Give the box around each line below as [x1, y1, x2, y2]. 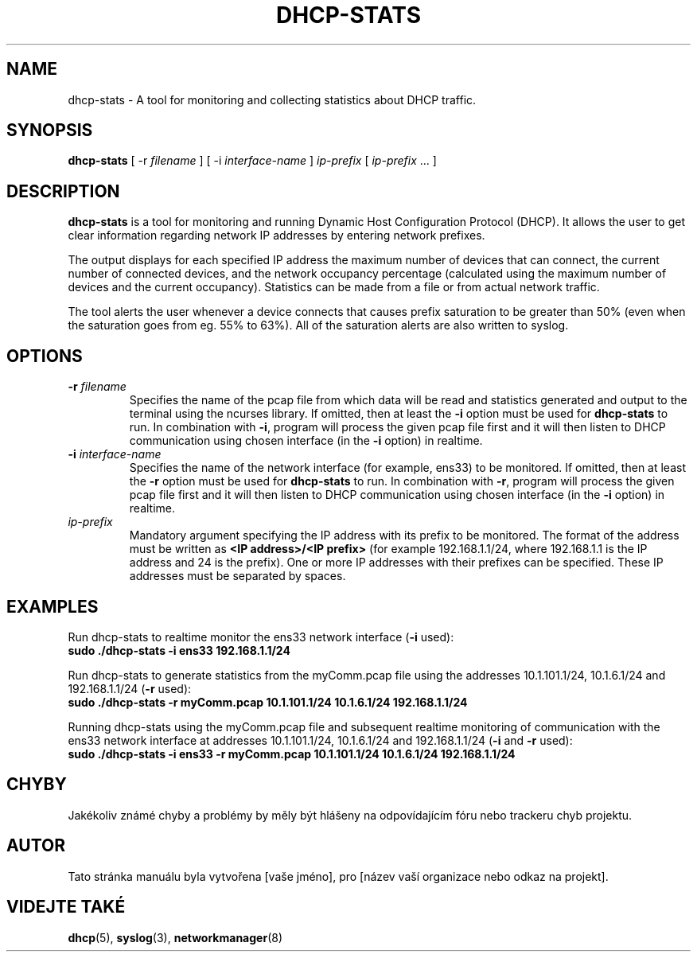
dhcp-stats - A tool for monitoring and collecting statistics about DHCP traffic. [68, 92, 477, 107]
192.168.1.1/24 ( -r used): [68, 681, 192, 695]
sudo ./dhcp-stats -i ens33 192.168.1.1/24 [68, 643, 290, 657]
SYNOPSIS [6, 120, 93, 141]
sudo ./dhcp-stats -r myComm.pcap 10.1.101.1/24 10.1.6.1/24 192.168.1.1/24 [68, 695, 468, 709]
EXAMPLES [6, 596, 99, 617]
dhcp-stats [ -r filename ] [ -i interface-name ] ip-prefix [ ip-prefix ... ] [68, 154, 437, 168]
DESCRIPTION [6, 181, 120, 201]
